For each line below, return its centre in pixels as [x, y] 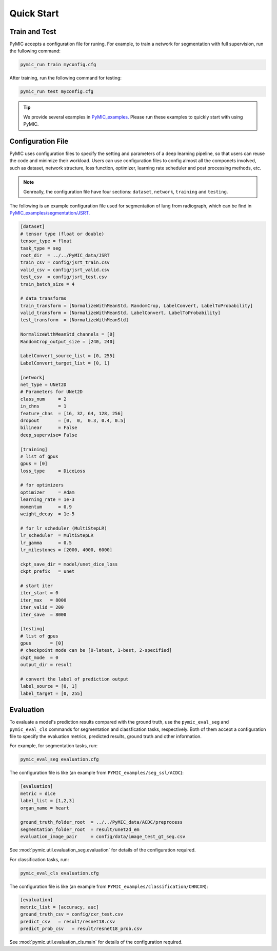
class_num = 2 [43, 399]
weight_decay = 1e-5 [47, 514]
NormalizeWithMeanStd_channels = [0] [68, 334]
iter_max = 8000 [43, 600]
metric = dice [38, 793]
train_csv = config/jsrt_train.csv [65, 263]
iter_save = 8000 [43, 614]
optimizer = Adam [47, 492]
